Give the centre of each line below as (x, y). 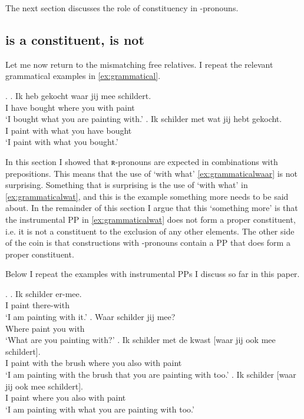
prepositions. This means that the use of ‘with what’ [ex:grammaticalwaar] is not (152, 173)
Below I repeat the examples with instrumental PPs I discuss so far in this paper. (153, 274)
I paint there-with (37, 305)
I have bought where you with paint (70, 107)
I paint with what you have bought (69, 130)
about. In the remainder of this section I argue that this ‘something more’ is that (152, 208)
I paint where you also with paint (66, 397)
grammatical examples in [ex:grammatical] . (83, 76)
